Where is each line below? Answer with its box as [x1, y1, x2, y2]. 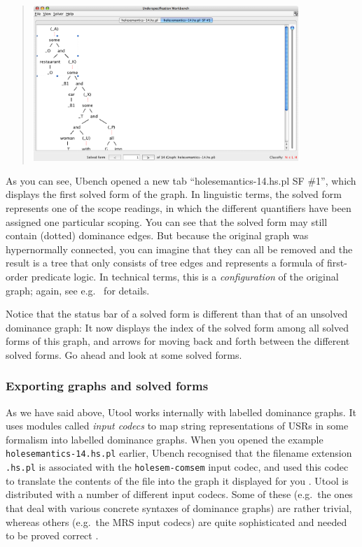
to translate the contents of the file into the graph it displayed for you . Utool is [6, 473, 349, 488]
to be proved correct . [6, 528, 99, 543]
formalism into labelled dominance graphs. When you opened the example [6, 432, 323, 446]
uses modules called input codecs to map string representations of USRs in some [6, 418, 349, 433]
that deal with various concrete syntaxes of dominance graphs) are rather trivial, [6, 500, 352, 515]
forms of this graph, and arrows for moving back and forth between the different [6, 334, 350, 348]
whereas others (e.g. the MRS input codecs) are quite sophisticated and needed [6, 514, 347, 529]
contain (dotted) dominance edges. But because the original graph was [6, 228, 309, 243]
